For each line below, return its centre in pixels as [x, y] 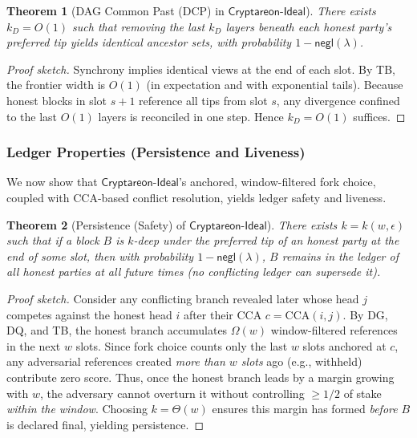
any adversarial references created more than [116, 361]
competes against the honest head [89, 314]
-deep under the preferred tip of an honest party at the [266, 240]
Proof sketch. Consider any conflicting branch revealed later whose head [183, 298]
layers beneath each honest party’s [309, 26]
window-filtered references [334, 330]
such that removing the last [139, 26]
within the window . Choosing [77, 409]
